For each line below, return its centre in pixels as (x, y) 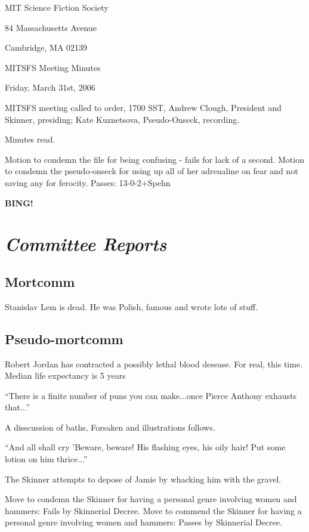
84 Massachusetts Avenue (51, 27)
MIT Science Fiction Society (57, 7)
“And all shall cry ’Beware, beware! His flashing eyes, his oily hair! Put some (145, 447)
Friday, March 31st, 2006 (50, 87)
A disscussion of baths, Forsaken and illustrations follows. (110, 427)
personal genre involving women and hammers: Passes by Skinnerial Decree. (143, 522)
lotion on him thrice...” (46, 459)
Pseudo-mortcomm (64, 338)
